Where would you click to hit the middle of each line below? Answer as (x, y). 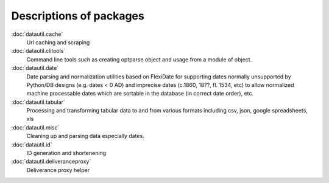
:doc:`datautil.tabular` (38, 102)
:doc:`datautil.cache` (37, 34)
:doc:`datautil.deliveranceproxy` (51, 162)
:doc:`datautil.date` (35, 68)
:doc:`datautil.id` (32, 144)
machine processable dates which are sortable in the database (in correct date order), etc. (140, 94)
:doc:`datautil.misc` (35, 127)
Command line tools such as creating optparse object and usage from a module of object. (139, 59)
